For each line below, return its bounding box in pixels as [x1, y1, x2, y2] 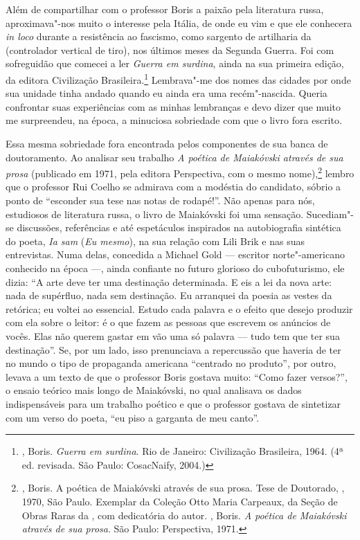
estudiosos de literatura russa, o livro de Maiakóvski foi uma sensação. [6, 206, 304, 221]
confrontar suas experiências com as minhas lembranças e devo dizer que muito [6, 99, 341, 114]
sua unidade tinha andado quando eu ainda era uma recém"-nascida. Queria [6, 86, 327, 100]
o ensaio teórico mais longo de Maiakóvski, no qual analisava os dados [6, 383, 302, 397]
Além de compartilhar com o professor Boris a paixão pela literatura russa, [6, 2, 324, 16]
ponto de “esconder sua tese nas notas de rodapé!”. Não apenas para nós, [6, 193, 315, 208]
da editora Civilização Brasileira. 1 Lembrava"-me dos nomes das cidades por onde [6, 70, 351, 87]
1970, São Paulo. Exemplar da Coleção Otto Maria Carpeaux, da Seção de [21, 494, 338, 508]
